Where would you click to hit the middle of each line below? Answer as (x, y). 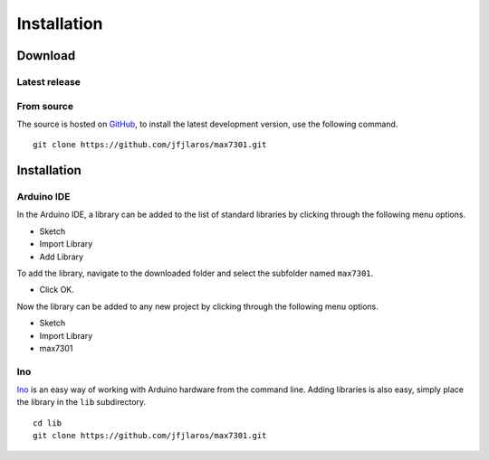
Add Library (62, 257)
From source (45, 106)
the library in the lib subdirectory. (81, 402)
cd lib (48, 423)
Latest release (49, 81)
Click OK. (57, 290)
